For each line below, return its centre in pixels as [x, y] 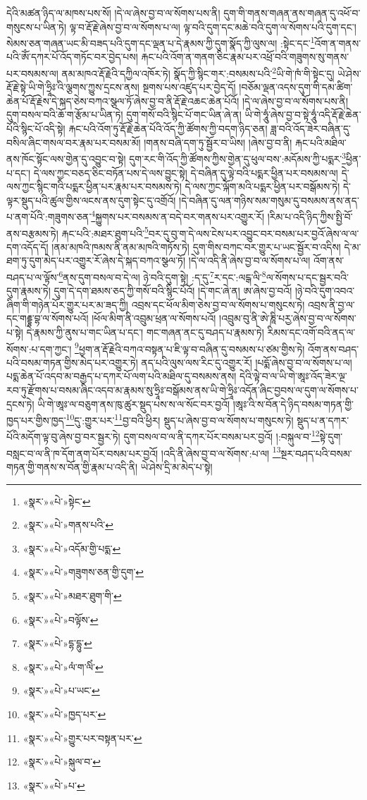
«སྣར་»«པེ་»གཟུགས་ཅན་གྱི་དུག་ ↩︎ [83, 572]
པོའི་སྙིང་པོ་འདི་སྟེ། [36, 129]
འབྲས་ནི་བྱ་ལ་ [331, 304]
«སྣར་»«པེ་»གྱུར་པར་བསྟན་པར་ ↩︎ [82, 738]
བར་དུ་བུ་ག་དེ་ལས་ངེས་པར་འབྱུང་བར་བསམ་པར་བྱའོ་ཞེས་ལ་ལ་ [254, 233]
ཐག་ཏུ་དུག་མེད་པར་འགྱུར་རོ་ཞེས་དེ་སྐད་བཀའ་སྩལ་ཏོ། [96, 260]
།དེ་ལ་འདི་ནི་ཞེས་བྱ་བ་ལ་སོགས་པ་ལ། [249, 260]
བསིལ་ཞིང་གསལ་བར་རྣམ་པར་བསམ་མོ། [74, 142]
